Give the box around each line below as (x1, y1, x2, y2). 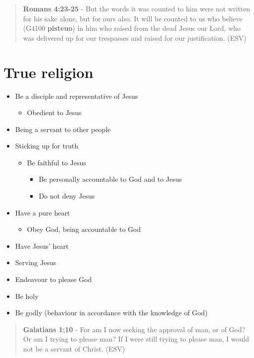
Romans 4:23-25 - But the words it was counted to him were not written (23, 3, 251, 13)
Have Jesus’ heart (15, 240, 69, 251)
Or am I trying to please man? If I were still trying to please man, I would (23, 334, 249, 344)
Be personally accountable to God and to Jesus (39, 174, 182, 184)
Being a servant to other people (15, 124, 111, 134)
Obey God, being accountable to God (27, 224, 141, 234)
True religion (3, 62, 94, 82)
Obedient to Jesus (27, 107, 82, 118)
